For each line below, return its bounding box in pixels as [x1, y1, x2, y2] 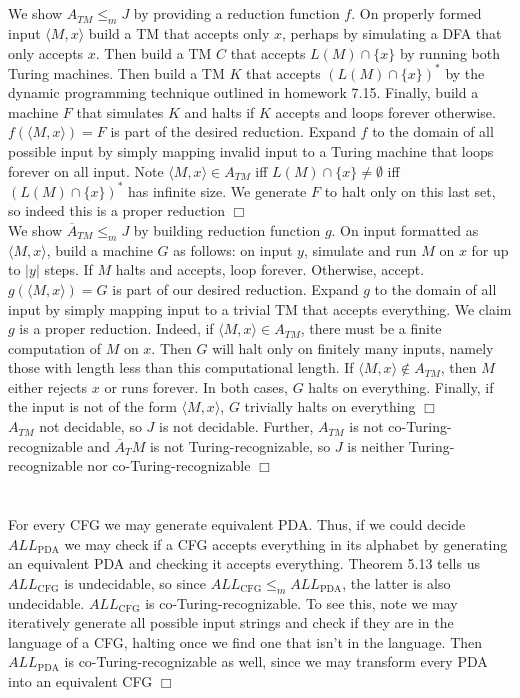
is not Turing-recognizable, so [149, 435, 331, 456]
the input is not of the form [8, 396, 177, 417]
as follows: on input [173, 239, 293, 260]
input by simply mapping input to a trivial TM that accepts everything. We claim [8, 298, 512, 319]
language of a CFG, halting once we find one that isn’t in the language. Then [8, 631, 483, 652]
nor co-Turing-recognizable [87, 455, 251, 476]
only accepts [8, 42, 84, 63]
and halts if [184, 101, 255, 122]
